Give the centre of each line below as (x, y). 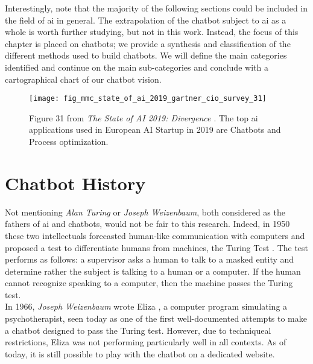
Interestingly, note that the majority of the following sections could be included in (156, 8)
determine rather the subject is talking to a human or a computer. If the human (153, 271)
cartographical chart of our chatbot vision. (83, 79)
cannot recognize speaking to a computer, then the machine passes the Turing (149, 283)
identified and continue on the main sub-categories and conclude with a (137, 67)
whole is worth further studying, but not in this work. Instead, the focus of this (152, 32)
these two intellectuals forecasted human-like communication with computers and (155, 235)
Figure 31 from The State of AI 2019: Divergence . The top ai (144, 117)
